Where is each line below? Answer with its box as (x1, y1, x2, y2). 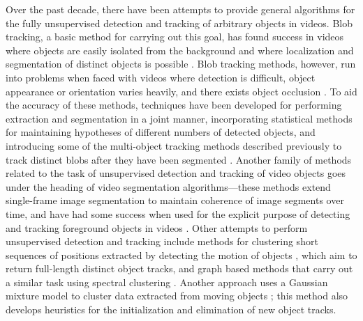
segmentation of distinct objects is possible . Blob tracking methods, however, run (6, 56, 356, 71)
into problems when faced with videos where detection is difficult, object (6, 70, 316, 84)
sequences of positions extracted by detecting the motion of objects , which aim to (6, 247, 357, 262)
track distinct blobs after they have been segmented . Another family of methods (6, 152, 352, 166)
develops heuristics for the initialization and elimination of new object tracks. (6, 302, 336, 317)
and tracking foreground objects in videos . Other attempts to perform (6, 220, 308, 235)
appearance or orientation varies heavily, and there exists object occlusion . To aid (6, 84, 357, 98)
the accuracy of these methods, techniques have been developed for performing (6, 97, 342, 112)
